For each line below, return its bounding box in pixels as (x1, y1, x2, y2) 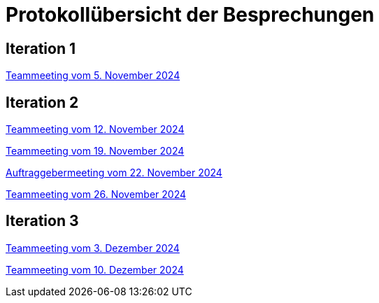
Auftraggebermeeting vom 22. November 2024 (6, 167, 222, 179)
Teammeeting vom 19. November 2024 (6, 145, 185, 157)
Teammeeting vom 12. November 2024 (6, 123, 185, 136)
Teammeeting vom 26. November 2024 (6, 188, 186, 201)
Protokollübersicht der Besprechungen (6, 3, 375, 27)
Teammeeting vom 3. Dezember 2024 (6, 241, 180, 254)
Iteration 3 (6, 212, 79, 230)
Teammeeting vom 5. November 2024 (6, 69, 180, 82)
